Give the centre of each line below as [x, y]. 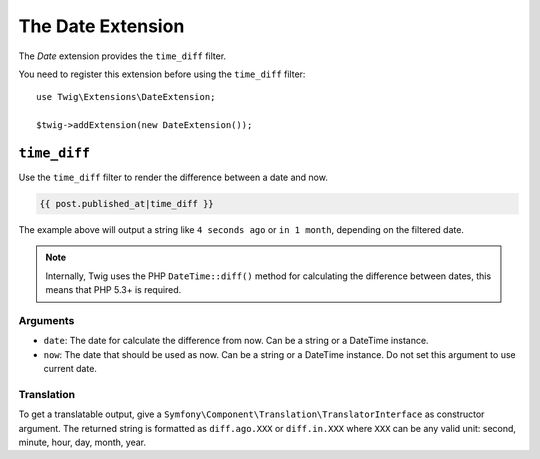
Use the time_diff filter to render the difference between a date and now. [173, 177]
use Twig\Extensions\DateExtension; [126, 97]
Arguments [46, 320]
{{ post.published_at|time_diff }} [126, 203]
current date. [70, 369]
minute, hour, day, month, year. [82, 442]
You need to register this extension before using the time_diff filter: [162, 74]
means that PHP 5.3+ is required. [113, 290]
